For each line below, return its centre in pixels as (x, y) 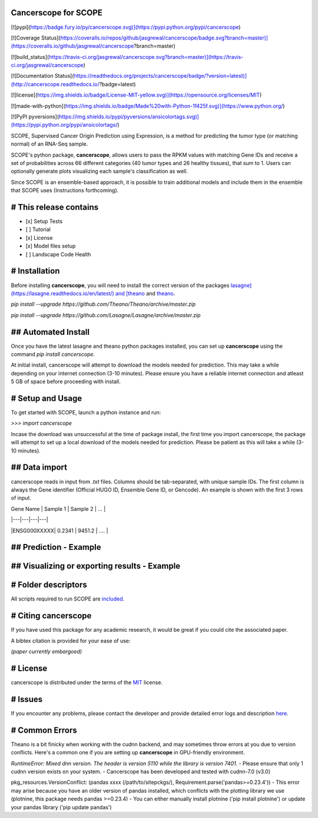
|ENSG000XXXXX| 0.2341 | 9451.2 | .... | (59, 530)
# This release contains (55, 207)
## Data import (39, 468)
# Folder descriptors (49, 585)
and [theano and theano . (145, 293)
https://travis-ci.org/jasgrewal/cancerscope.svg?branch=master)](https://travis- (146, 57)
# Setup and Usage (47, 398)
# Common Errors (44, 730)
